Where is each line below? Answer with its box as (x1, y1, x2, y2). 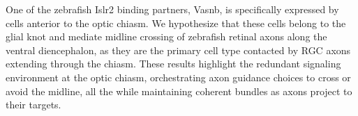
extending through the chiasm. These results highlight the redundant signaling (6, 56, 341, 71)
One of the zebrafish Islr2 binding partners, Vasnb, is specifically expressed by (6, 2, 339, 16)
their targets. (6, 97, 61, 112)
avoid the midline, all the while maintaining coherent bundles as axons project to (6, 83, 352, 98)
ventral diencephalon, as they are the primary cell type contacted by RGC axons (6, 42, 351, 57)
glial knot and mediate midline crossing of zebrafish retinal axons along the (6, 29, 327, 44)
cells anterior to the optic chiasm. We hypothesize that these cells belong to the (6, 15, 346, 30)
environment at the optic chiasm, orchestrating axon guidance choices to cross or (6, 69, 351, 84)
